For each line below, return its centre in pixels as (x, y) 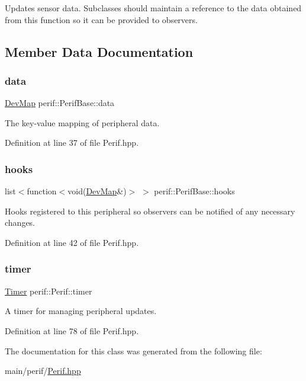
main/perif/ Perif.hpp (43, 371)
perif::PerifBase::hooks (194, 191)
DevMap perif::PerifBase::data (60, 103)
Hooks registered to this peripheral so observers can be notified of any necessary (150, 211)
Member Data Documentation (99, 51)
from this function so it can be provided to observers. (101, 19)
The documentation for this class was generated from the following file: (133, 350)
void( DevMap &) (97, 191)
